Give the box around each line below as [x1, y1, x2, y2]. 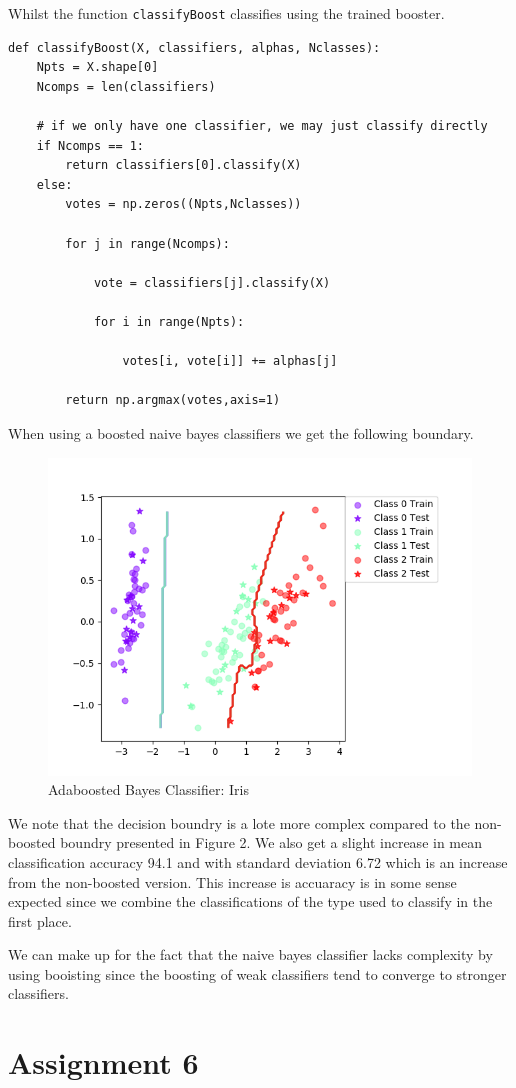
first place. [8, 910, 72, 931]
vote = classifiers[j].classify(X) [93, 275, 331, 290]
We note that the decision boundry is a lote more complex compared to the [8, 812, 470, 833]
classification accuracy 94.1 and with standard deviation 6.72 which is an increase [8, 851, 508, 872]
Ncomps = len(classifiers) [36, 79, 216, 94]
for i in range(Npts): [93, 314, 245, 329]
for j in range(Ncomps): [65, 236, 230, 251]
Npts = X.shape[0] [36, 60, 159, 75]
